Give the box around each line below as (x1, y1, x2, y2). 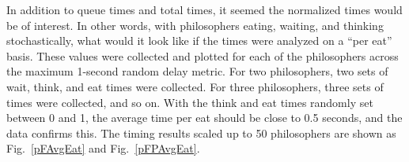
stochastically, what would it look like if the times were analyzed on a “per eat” (6, 32, 392, 49)
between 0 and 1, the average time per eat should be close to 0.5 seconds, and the (6, 109, 403, 126)
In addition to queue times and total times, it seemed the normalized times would (6, 2, 403, 17)
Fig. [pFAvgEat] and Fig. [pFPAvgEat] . (6, 140, 200, 156)
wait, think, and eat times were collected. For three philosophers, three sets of (6, 78, 384, 94)
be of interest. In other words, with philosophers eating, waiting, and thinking (6, 17, 384, 33)
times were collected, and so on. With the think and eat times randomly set (6, 94, 373, 110)
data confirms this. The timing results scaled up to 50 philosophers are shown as (6, 124, 396, 141)
